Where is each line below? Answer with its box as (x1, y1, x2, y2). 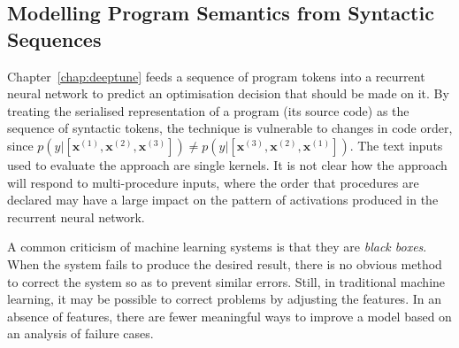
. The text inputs (349, 135, 443, 154)
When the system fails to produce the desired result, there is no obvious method (7, 254, 442, 273)
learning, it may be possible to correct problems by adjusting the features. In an (7, 290, 441, 308)
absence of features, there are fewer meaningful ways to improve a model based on (7, 306, 452, 325)
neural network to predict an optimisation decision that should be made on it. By (7, 84, 449, 103)
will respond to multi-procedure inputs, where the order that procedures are (7, 173, 419, 191)
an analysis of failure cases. (7, 324, 154, 343)
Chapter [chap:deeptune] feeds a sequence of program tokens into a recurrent (7, 66, 425, 85)
